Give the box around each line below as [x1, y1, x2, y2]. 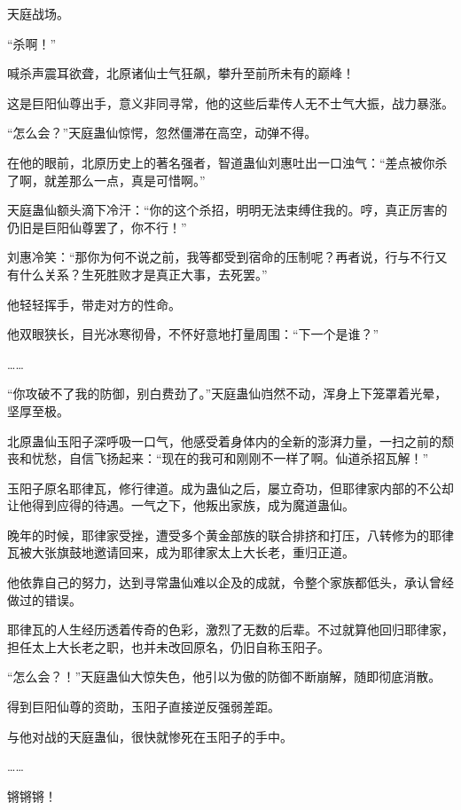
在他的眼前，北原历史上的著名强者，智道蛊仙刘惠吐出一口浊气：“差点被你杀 [7, 153, 448, 171]
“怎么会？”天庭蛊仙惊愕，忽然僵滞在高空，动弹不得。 [7, 123, 317, 142]
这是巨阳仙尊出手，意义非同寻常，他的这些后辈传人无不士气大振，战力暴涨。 [7, 93, 454, 112]
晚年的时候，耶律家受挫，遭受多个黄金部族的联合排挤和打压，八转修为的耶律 [7, 525, 454, 544]
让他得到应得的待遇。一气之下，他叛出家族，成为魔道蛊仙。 [7, 496, 355, 515]
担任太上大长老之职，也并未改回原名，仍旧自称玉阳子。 [7, 637, 330, 656]
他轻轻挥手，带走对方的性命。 [7, 295, 181, 313]
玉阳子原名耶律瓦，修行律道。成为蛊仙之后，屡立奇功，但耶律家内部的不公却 [7, 478, 454, 497]
